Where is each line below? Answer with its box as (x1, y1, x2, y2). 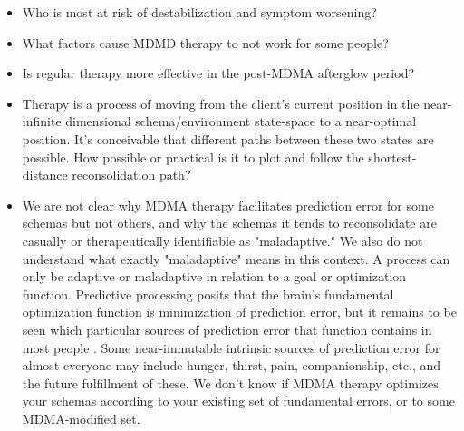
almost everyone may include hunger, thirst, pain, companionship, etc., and (22, 356, 441, 375)
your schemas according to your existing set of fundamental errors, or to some (22, 391, 455, 410)
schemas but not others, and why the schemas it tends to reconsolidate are (22, 213, 437, 232)
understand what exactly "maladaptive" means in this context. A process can (22, 249, 450, 268)
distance (22, 165, 68, 184)
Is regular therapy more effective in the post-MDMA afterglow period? (22, 64, 415, 83)
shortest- (368, 147, 417, 166)
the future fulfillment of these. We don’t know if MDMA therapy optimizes (22, 373, 439, 392)
